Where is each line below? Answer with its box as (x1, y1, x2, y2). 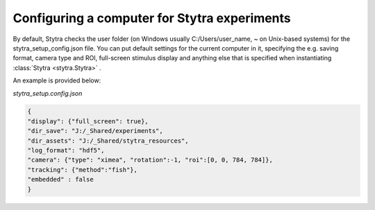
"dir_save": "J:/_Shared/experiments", (27, 127, 163, 135)
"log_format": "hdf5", (27, 146, 105, 155)
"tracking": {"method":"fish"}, (27, 166, 138, 173)
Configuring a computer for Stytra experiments (12, 10, 291, 26)
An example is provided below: (12, 76, 101, 85)
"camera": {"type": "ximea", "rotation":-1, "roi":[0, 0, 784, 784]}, (27, 156, 274, 164)
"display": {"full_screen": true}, (27, 117, 149, 125)
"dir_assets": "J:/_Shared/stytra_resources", (27, 137, 189, 145)
